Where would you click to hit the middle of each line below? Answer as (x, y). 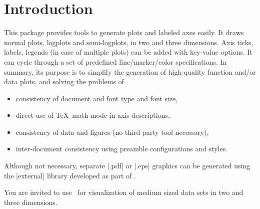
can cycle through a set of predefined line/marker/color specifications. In (115, 61)
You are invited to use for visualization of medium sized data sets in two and (124, 192)
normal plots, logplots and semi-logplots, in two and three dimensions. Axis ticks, (129, 42)
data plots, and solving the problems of (64, 81)
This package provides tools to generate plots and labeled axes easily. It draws (124, 32)
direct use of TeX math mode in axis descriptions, (93, 115)
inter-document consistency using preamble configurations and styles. (122, 149)
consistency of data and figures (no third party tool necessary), (112, 132)
